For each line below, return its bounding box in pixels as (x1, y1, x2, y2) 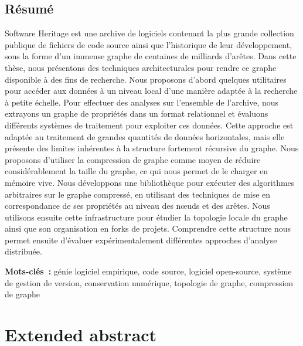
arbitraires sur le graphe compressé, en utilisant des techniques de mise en (5, 188, 271, 200)
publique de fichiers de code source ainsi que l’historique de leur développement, (5, 38, 292, 50)
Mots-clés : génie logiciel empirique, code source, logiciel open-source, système (5, 265, 292, 277)
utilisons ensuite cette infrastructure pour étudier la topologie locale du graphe (5, 211, 288, 223)
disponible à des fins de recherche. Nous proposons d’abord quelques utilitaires (5, 73, 287, 85)
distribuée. (5, 245, 42, 257)
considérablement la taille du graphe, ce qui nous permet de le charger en (5, 165, 268, 177)
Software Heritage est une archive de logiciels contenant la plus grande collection (5, 27, 294, 39)
